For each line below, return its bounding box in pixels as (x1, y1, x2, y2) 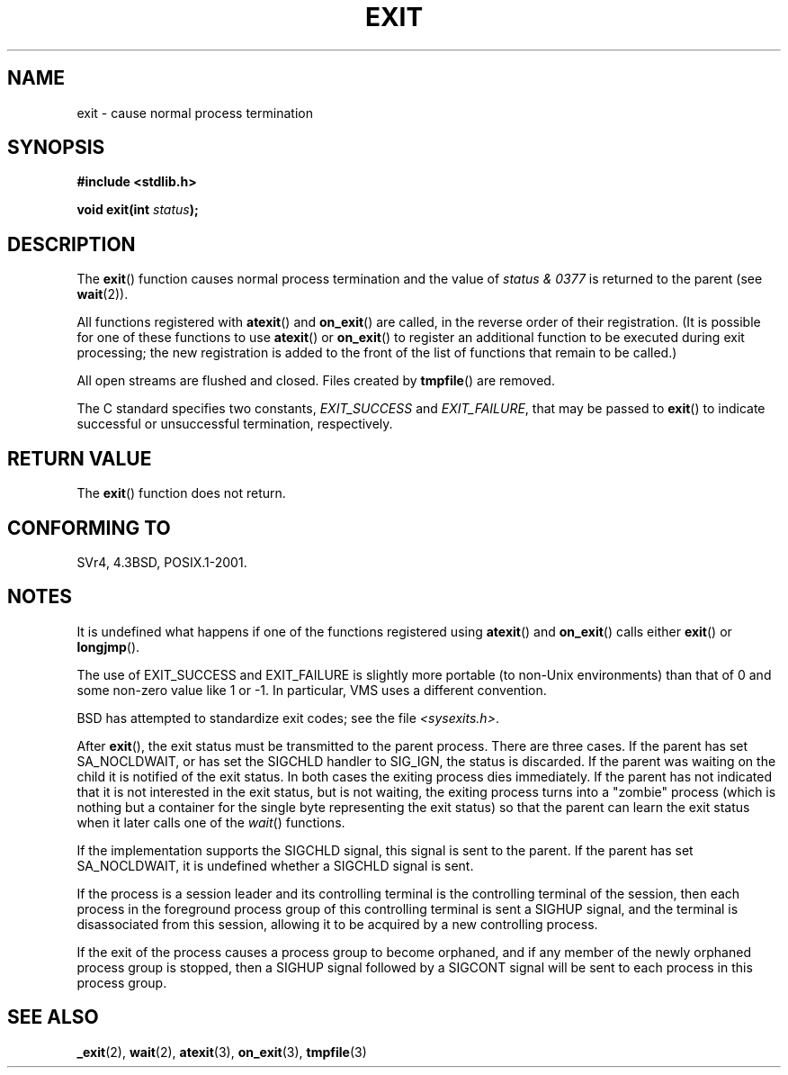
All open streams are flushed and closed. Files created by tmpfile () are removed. (76, 373, 555, 389)
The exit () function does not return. (76, 485, 286, 501)
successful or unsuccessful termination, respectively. (76, 416, 393, 432)
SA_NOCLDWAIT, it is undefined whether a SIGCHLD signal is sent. (76, 857, 474, 873)
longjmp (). (76, 638, 140, 655)
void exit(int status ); (76, 202, 199, 218)
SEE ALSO (7, 1006, 99, 1029)
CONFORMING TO (7, 516, 171, 539)
